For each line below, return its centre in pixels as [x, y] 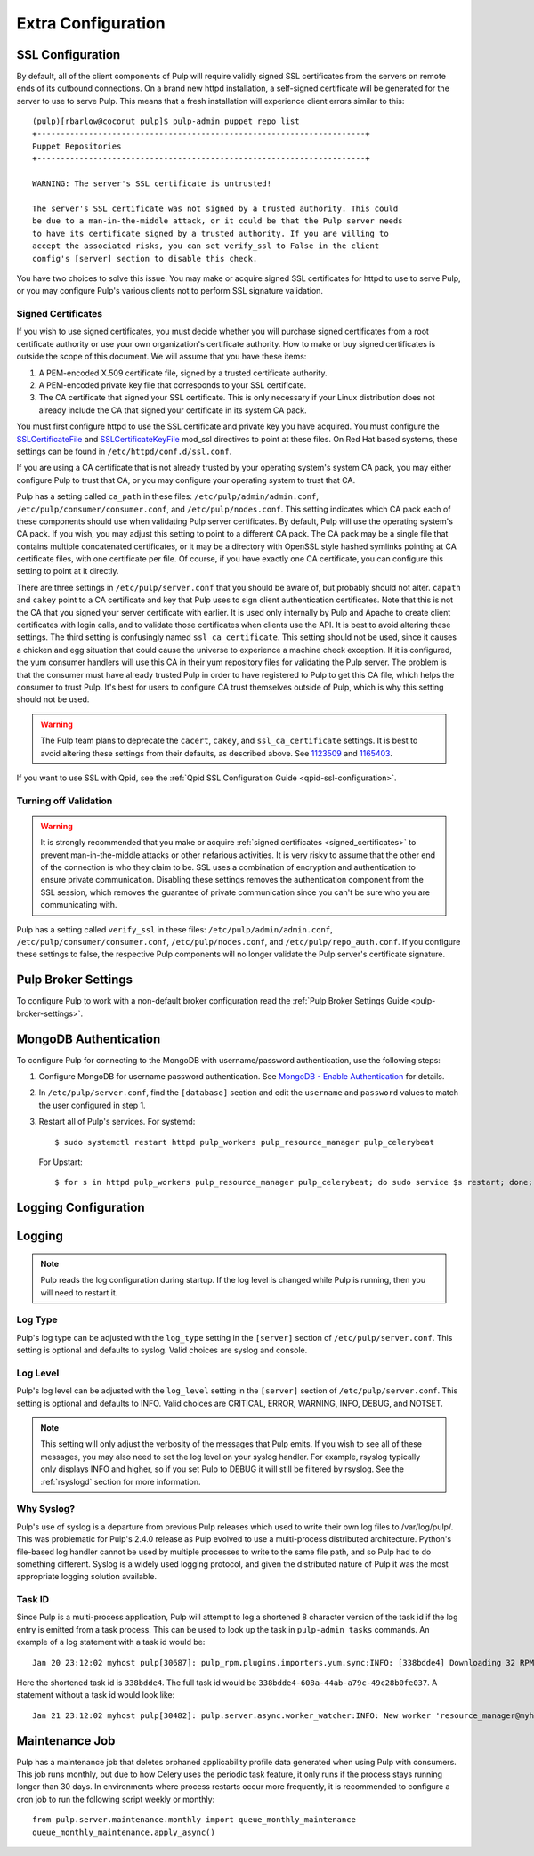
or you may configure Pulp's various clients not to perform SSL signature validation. [170, 291]
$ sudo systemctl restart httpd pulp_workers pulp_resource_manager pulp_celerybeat [245, 1142]
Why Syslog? [46, 1509]
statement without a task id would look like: [96, 1695]
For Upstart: [61, 1162]
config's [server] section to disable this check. [145, 258]
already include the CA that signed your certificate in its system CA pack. [173, 410]
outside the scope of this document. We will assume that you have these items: [162, 357]
